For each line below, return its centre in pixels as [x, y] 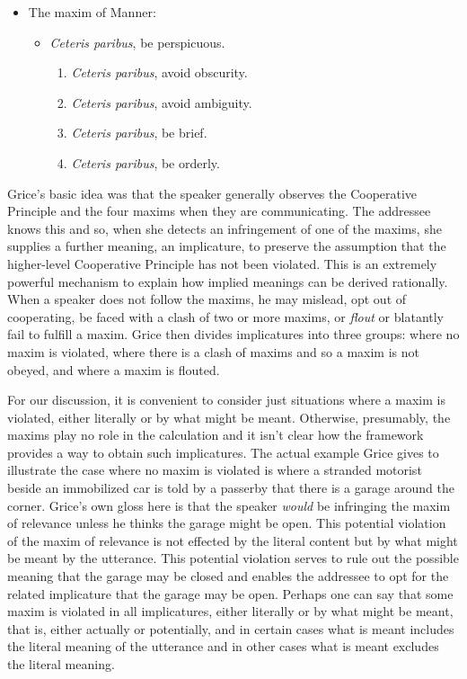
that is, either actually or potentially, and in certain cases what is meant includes [231, 628]
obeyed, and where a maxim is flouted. [114, 369]
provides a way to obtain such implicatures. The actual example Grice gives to [223, 452]
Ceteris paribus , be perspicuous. [137, 42]
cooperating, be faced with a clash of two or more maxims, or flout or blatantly [226, 316]
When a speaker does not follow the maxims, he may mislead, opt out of [207, 299]
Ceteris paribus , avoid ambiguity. [162, 102]
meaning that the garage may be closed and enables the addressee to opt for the [228, 576]
